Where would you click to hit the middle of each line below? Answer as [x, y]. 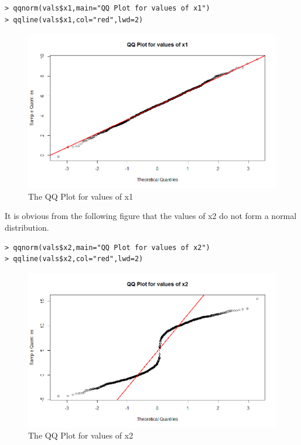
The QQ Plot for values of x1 [81, 196]
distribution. [27, 227]
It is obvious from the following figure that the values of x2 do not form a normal [151, 216]
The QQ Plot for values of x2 [81, 435]
